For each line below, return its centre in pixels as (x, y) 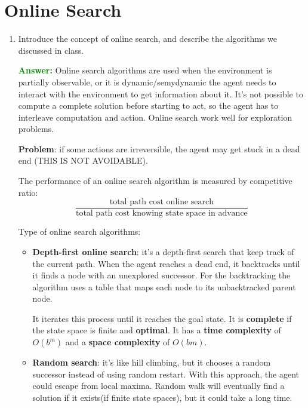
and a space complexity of (118, 342)
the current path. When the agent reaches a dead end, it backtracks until (166, 263)
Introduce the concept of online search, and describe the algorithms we (147, 39)
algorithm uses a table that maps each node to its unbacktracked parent (164, 286)
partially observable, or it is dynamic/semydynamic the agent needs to (147, 82)
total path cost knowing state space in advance (161, 214)
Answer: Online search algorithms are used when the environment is (145, 70)
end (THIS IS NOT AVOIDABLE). (83, 160)
